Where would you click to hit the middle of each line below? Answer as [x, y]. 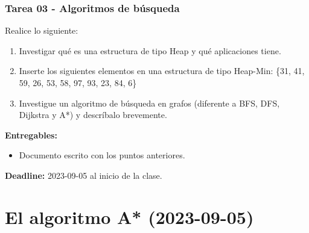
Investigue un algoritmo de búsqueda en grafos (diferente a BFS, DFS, [149, 103]
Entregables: [31, 135]
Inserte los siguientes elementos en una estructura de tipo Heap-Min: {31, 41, [162, 71]
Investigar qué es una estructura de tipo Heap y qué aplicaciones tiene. [150, 50]
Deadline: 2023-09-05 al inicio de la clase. [84, 175]
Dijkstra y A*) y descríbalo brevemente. [93, 115]
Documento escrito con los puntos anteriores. [102, 155]
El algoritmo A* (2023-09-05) [129, 216]
